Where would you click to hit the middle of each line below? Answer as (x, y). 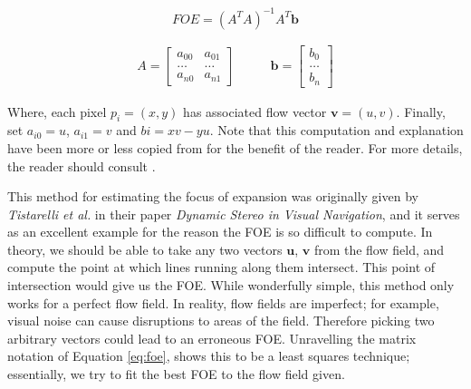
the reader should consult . (82, 165)
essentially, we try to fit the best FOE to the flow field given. (176, 374)
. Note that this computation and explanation (336, 130)
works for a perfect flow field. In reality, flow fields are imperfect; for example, (223, 302)
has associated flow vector (255, 111)
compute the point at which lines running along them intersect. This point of (221, 267)
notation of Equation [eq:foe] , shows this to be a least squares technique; (209, 356)
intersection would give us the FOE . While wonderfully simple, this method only (231, 285)
